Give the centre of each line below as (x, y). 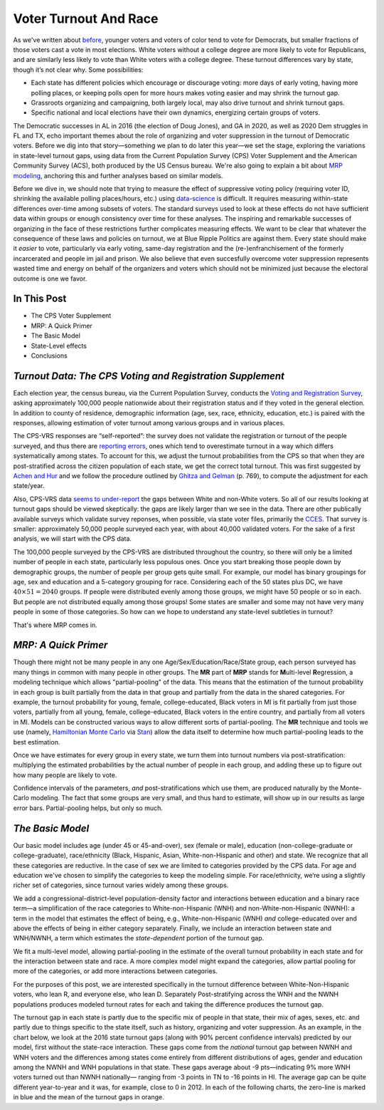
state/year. (29, 486)
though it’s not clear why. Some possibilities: (78, 69)
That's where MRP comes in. (55, 625)
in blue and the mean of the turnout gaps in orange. (89, 1097)
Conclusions (49, 356)
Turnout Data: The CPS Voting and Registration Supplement (149, 376)
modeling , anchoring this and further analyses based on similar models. (118, 175)
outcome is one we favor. (50, 279)
